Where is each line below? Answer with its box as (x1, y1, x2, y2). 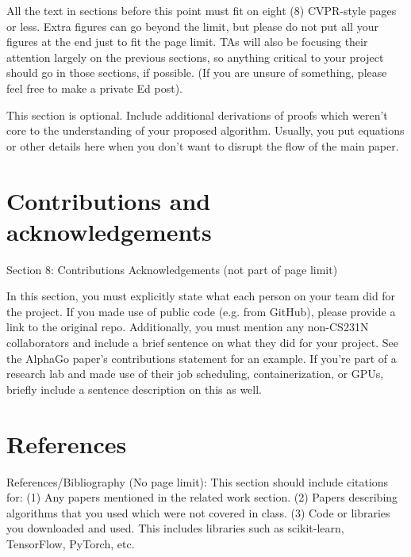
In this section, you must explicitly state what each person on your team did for (6, 288, 396, 304)
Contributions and (6, 184, 211, 216)
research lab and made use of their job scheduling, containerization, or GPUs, (6, 365, 384, 382)
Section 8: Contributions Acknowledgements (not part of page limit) (6, 261, 338, 277)
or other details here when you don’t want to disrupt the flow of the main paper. (6, 137, 399, 154)
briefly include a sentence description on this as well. (6, 380, 262, 397)
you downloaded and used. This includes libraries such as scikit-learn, (6, 520, 344, 536)
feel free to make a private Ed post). (6, 79, 182, 96)
